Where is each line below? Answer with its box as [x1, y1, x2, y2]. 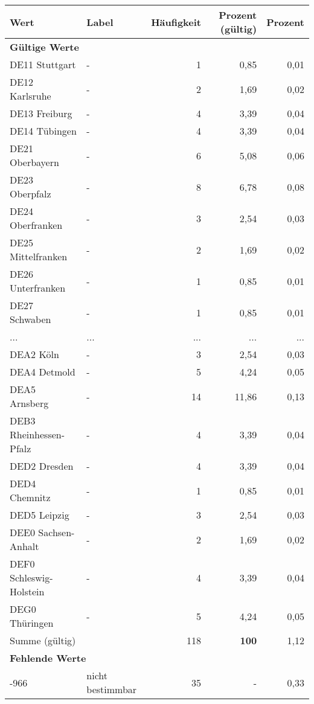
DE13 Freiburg [10, 106, 72, 120]
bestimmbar [86, 682, 137, 696]
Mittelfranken [10, 249, 68, 263]
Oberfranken [10, 218, 63, 232]
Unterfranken [10, 281, 66, 295]
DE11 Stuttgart [10, 57, 76, 71]
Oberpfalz [10, 187, 51, 200]
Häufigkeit [151, 14, 202, 29]
